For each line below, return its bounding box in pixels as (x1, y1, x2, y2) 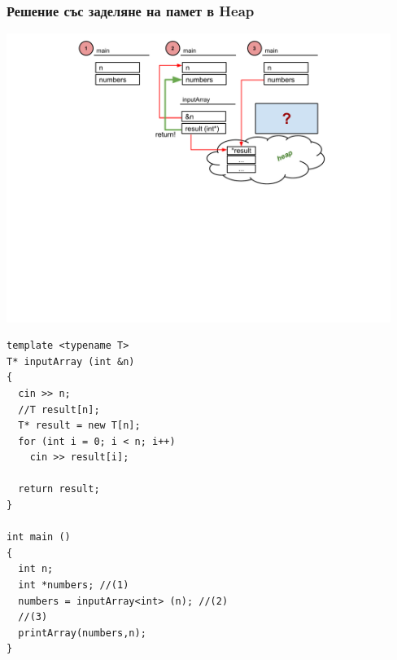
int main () (7, 531, 71, 543)
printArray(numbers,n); (18, 627, 146, 639)
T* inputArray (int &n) (7, 355, 135, 367)
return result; (18, 483, 100, 495)
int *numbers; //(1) (18, 579, 129, 592)
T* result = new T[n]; (18, 420, 141, 432)
